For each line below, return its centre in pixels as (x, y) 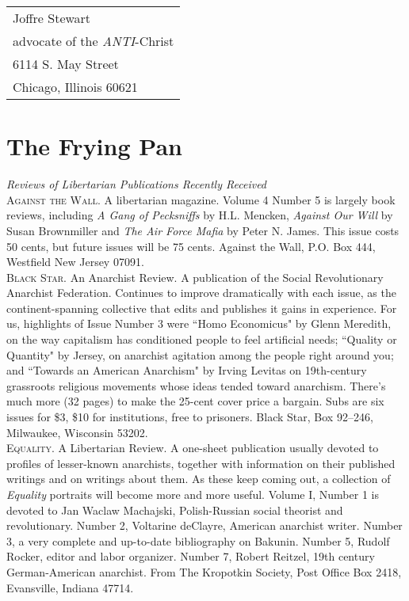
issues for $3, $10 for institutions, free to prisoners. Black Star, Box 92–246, (190, 417)
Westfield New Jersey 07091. (75, 262)
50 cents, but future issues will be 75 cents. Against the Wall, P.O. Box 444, (191, 246)
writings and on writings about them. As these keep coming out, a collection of (199, 479)
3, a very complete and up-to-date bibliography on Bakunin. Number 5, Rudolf (198, 540)
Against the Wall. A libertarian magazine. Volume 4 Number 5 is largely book (201, 199)
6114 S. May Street (66, 64)
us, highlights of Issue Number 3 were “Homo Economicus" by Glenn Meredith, (199, 323)
